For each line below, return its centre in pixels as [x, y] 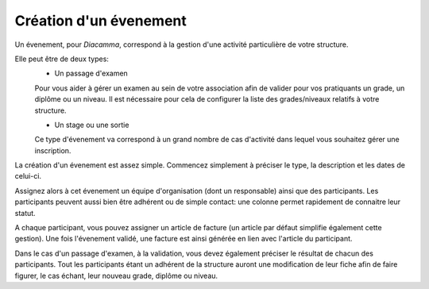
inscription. [53, 150]
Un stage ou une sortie [92, 125]
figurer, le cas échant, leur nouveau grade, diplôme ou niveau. [116, 276]
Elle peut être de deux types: [62, 59]
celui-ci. [28, 176]
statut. [25, 213]
